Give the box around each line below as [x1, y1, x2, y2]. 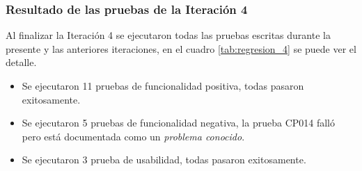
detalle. [6, 55, 37, 70]
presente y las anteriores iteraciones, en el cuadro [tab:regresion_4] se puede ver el [6, 41, 356, 56]
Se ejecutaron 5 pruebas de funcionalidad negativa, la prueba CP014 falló [22, 115, 336, 130]
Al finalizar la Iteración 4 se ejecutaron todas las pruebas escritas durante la [6, 28, 331, 42]
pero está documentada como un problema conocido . [22, 129, 245, 143]
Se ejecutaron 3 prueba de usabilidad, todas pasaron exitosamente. [22, 152, 306, 167]
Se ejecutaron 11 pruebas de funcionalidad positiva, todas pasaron [22, 79, 304, 92]
